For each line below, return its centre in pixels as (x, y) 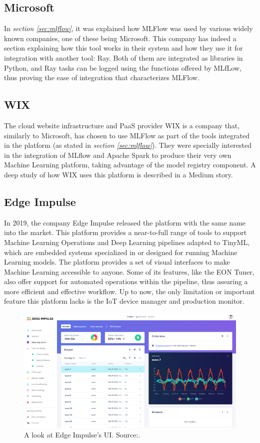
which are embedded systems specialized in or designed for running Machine (121, 252)
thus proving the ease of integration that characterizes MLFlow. (102, 77)
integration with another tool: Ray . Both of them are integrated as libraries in (123, 57)
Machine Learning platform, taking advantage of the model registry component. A (130, 165)
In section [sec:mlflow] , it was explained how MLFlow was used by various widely (128, 28)
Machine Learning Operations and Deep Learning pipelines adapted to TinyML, (127, 242)
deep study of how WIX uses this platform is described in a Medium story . (118, 174)
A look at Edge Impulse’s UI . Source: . (82, 434)
